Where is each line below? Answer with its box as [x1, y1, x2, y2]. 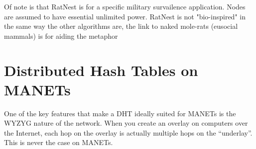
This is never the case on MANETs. [4, 137, 113, 148]
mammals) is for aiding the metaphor [4, 30, 118, 41]
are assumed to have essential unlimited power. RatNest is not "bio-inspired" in [4, 11, 246, 21]
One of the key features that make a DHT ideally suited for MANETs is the [4, 108, 236, 118]
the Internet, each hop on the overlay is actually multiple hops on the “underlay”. [4, 127, 253, 138]
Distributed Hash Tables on [4, 60, 198, 80]
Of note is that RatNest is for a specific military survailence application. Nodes [4, 1, 246, 11]
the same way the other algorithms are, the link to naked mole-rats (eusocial [4, 21, 238, 31]
